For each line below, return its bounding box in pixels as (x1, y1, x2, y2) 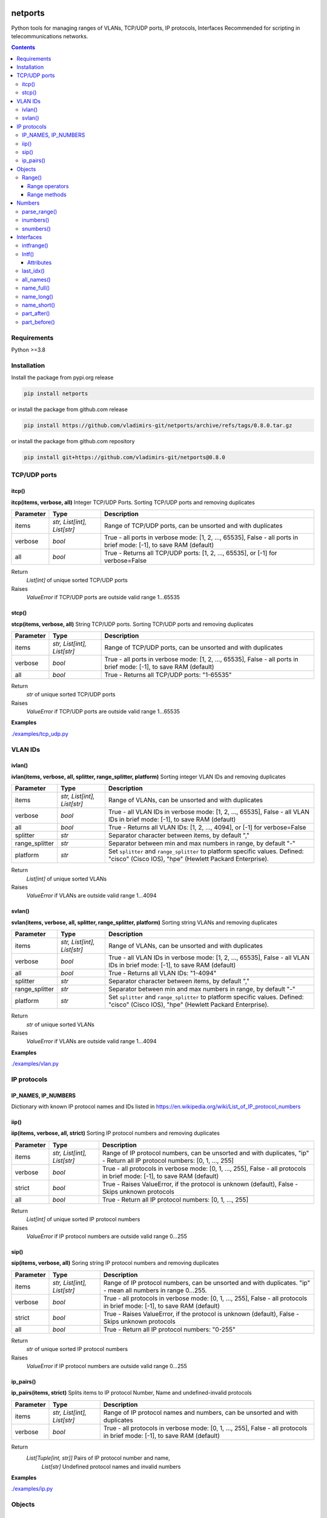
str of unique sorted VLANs (26, 1021, 95, 1028)
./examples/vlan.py (11, 1060, 59, 1067)
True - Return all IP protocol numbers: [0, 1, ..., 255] (102, 1195, 248, 1203)
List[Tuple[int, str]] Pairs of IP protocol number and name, (26, 1454, 170, 1462)
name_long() (22, 293, 54, 300)
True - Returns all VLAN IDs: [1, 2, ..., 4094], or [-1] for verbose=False (108, 823, 306, 832)
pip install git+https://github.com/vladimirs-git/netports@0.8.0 (24, 454, 225, 461)
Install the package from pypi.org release (11, 374, 114, 381)
